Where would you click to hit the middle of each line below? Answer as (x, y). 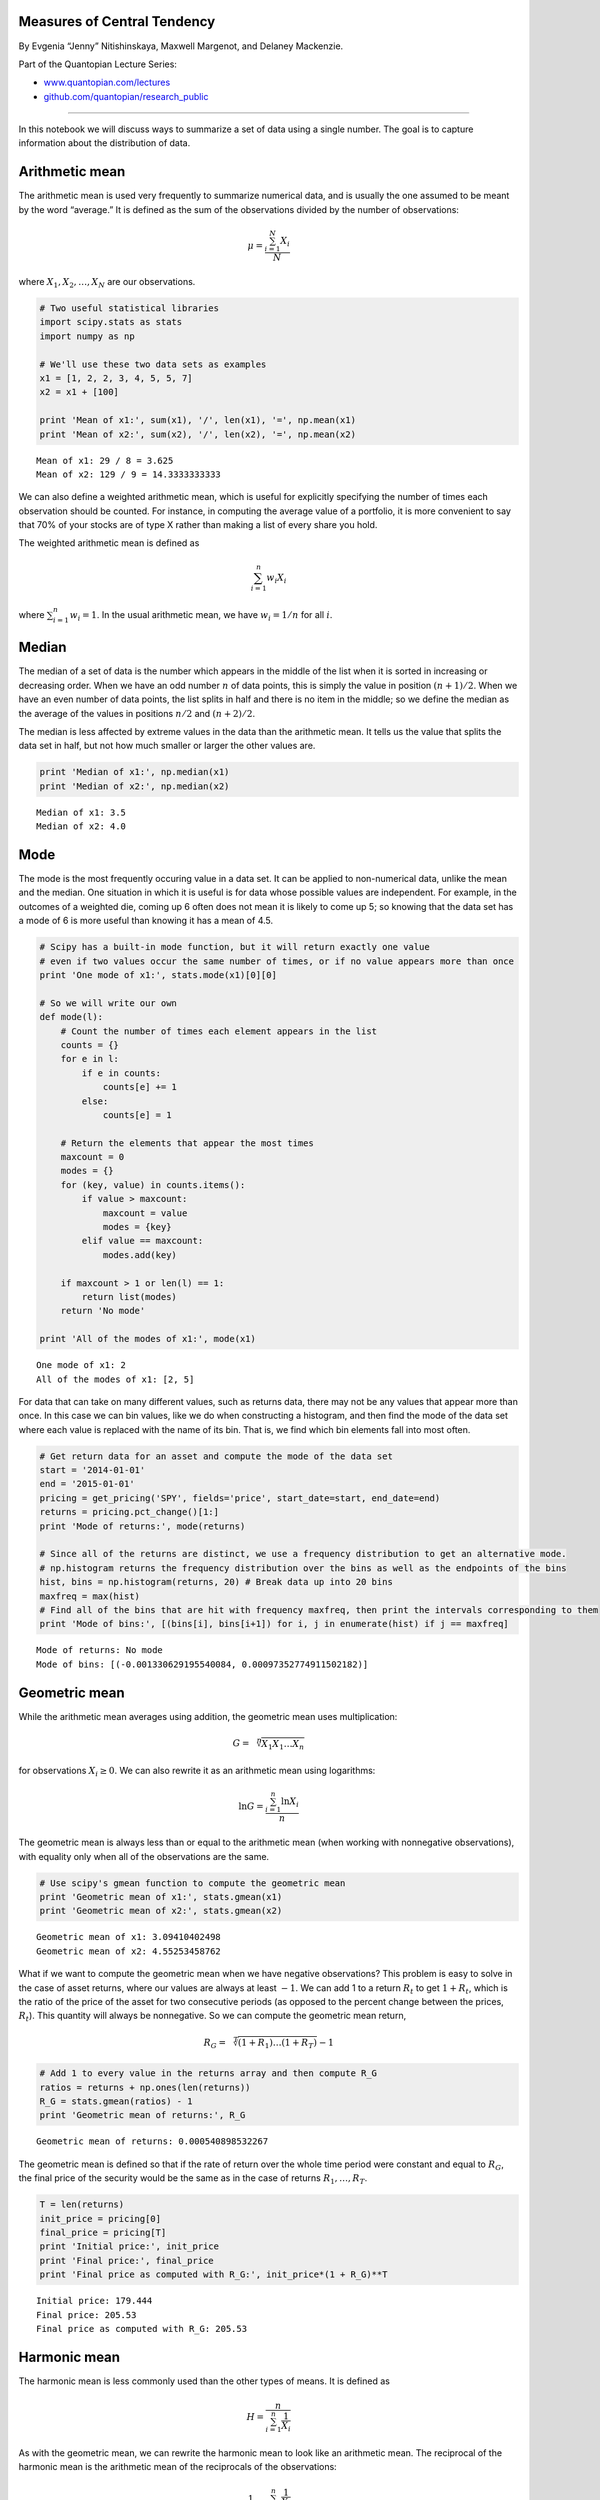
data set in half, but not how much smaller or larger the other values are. (167, 746)
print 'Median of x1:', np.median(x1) (134, 772)
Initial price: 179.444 (94, 2301)
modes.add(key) (139, 1254)
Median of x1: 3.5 (81, 812)
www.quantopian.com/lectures (107, 82)
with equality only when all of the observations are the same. (144, 1856)
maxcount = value (145, 1213)
